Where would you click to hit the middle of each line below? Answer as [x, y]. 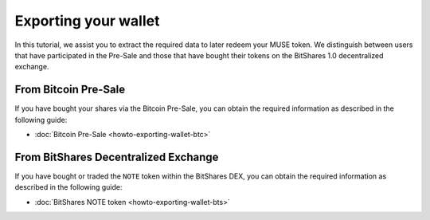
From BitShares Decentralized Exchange [117, 157]
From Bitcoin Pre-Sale [70, 90]
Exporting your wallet [87, 21]
